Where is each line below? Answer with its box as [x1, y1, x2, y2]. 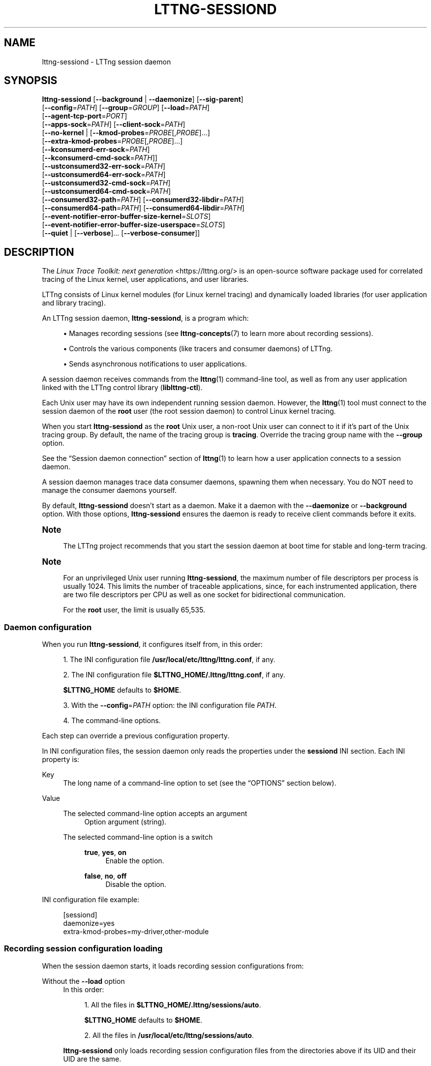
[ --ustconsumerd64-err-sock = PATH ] [42, 170, 166, 179]
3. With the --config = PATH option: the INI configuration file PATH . [63, 701, 277, 710]
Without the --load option [42, 976, 125, 985]
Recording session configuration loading [4, 944, 163, 954]
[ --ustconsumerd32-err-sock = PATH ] [42, 162, 165, 171]
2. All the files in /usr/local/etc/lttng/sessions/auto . [84, 1031, 254, 1039]
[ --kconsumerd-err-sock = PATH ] [42, 145, 150, 154]
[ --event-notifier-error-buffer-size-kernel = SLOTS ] [42, 212, 211, 221]
